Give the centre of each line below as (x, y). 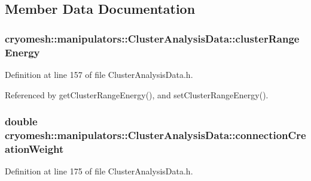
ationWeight (34, 148)
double (21, 121)
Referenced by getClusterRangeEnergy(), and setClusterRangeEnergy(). (137, 94)
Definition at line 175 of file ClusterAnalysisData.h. (99, 171)
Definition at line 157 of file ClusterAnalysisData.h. (99, 74)
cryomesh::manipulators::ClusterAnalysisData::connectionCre (155, 135)
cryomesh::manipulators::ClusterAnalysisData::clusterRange (152, 38)
